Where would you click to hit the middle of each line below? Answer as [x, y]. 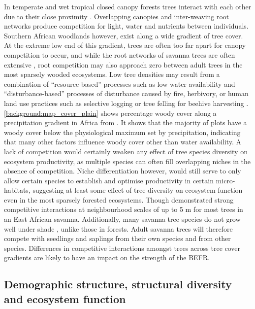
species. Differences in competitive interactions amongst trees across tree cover [122, 248]
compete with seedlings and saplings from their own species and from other [117, 238]
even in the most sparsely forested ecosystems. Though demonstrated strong [119, 199]
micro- [225, 180]
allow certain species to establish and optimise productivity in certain [109, 180]
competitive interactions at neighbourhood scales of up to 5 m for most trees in [124, 209]
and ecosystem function [65, 298]
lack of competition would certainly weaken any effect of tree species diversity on [126, 151]
